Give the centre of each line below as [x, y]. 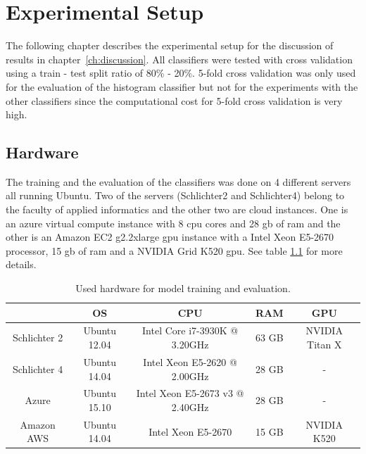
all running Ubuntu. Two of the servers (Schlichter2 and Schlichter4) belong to [175, 195]
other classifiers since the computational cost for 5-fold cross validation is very [174, 100]
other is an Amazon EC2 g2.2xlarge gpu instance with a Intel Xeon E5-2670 [170, 237]
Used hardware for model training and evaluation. [183, 288]
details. [21, 264]
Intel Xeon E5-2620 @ [190, 361]
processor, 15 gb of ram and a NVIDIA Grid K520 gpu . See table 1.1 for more [174, 250]
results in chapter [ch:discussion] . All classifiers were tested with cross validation [179, 59]
